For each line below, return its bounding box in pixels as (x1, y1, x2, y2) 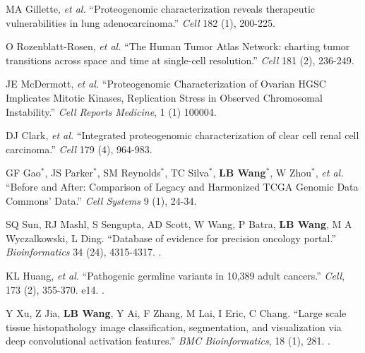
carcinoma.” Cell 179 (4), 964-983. (6, 141, 152, 156)
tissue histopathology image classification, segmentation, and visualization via (6, 319, 342, 334)
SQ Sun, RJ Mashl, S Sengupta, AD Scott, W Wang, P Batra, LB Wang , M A (6, 217, 352, 232)
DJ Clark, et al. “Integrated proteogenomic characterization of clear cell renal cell (6, 128, 359, 143)
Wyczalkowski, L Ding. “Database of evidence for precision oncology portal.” (6, 230, 336, 245)
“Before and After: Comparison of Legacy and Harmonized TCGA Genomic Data (6, 179, 359, 193)
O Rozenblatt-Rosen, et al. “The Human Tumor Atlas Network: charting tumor (6, 39, 350, 54)
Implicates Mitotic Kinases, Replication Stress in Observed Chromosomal (6, 90, 323, 104)
